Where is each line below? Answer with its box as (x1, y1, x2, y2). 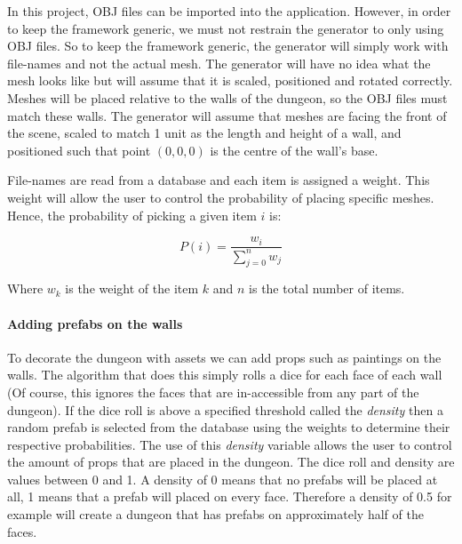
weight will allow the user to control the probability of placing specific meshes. (7, 188, 434, 206)
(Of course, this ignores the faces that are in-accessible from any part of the (7, 382, 419, 401)
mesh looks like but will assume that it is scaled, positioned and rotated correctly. (7, 71, 453, 90)
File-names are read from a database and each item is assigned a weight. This (7, 171, 430, 189)
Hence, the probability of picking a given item (7, 205, 257, 224)
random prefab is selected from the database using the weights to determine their (7, 418, 450, 436)
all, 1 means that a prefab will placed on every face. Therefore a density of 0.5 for (7, 487, 452, 506)
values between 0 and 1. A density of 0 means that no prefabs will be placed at (7, 469, 438, 488)
